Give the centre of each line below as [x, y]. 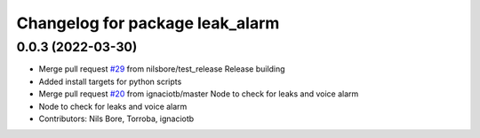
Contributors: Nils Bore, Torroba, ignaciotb [116, 119]
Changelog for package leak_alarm [148, 23]
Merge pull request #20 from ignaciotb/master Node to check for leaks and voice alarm [199, 94]
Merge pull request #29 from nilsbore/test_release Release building [162, 69]
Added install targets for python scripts [110, 81]
